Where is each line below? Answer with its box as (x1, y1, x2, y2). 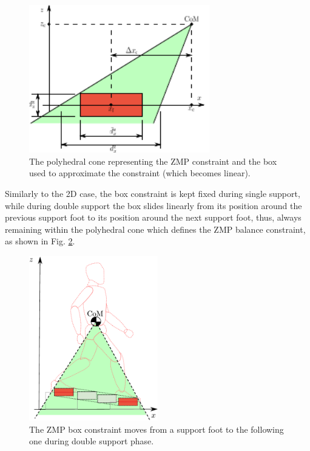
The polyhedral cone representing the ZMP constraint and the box (29, 154, 277, 167)
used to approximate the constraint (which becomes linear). (29, 167, 251, 179)
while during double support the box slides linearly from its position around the (5, 199, 302, 212)
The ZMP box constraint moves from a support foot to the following (29, 422, 284, 435)
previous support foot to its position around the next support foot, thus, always (5, 211, 302, 224)
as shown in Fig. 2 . (5, 235, 75, 247)
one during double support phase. (29, 435, 154, 447)
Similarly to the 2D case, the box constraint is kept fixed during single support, (5, 187, 300, 199)
